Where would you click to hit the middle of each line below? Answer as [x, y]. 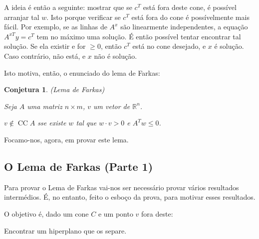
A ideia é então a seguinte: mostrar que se [68, 7]
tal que [86, 123]
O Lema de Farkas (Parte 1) [79, 166]
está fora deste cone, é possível [190, 7]
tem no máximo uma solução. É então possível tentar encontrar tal [139, 36]
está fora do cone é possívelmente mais [190, 17]
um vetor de [112, 106]
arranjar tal [22, 17]
